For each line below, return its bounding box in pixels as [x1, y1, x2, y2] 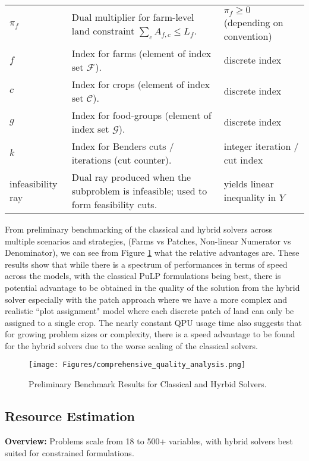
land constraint [71, 24, 135, 38]
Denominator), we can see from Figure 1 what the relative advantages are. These [5, 246, 299, 259]
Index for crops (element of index [71, 77, 210, 91]
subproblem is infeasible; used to [71, 183, 207, 197]
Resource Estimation [5, 407, 135, 425]
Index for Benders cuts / [71, 139, 174, 153]
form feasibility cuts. [71, 197, 157, 211]
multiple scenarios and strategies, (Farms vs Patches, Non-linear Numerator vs [5, 234, 291, 247]
